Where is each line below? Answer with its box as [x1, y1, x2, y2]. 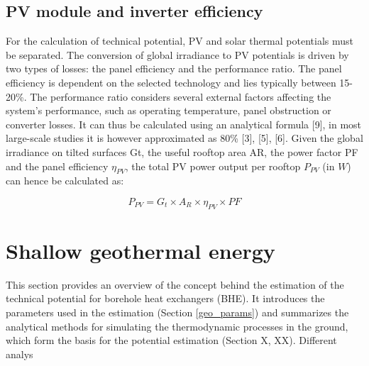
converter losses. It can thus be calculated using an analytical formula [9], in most [6, 116, 362, 131]
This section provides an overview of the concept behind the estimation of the [6, 277, 344, 292]
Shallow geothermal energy [6, 235, 275, 265]
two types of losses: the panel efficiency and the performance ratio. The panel [6, 61, 342, 76]
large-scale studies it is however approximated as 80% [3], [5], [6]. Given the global [6, 131, 363, 145]
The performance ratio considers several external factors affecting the [30, 89, 331, 104]
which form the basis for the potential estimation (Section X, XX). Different [6, 333, 337, 348]
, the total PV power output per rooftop [125, 158, 301, 173]
